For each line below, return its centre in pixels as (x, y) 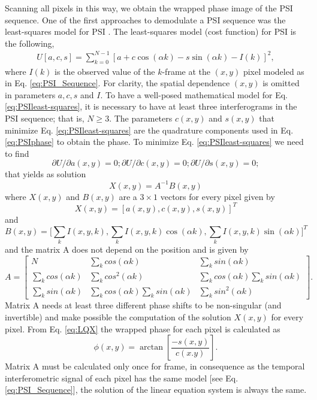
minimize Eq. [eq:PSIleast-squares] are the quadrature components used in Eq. (149, 130)
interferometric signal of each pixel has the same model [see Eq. (122, 378)
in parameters (30, 94)
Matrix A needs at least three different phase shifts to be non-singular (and (143, 305)
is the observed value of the (105, 71)
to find (17, 153)
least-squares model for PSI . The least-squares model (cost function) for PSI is (151, 31)
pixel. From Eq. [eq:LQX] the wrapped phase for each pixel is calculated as (143, 328)
